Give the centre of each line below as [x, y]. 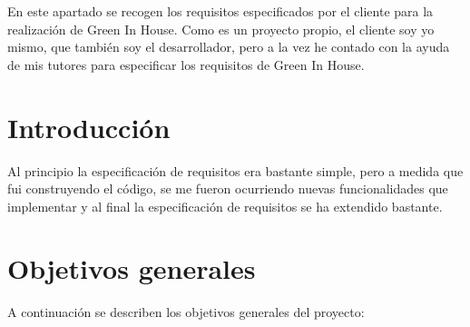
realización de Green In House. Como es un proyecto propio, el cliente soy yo [221, 29]
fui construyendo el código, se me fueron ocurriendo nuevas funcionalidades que [228, 188]
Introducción [89, 127]
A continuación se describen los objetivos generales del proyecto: [186, 312]
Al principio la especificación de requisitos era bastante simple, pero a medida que [235, 170]
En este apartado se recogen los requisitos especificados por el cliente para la [220, 11]
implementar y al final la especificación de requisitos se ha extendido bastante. [225, 206]
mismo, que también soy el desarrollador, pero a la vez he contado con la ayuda [229, 47]
